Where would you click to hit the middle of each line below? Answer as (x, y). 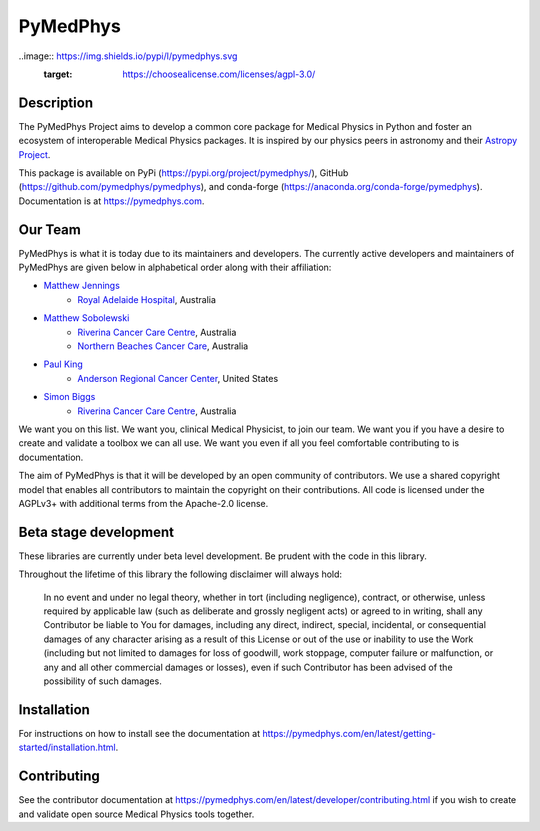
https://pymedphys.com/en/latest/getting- (349, 733)
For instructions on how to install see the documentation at (139, 733)
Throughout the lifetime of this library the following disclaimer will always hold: (180, 574)
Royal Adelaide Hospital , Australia (147, 299)
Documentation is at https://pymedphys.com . (111, 201)
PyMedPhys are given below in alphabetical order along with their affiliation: (175, 267)
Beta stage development (96, 531)
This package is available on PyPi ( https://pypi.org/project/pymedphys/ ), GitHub (183, 173)
